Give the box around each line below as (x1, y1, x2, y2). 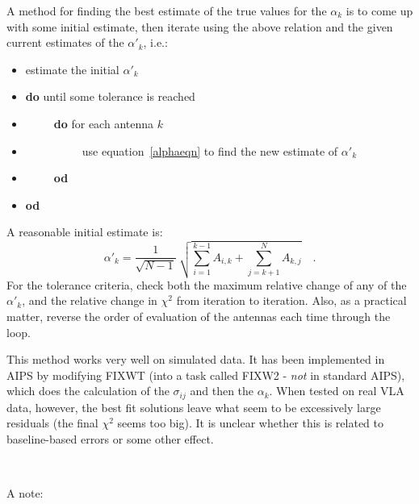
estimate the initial (25, 60, 119, 77)
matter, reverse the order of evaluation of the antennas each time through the (6, 307, 391, 324)
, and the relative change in (22, 292, 157, 309)
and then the (190, 382, 254, 399)
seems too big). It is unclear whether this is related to (117, 414, 384, 431)
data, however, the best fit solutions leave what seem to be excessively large (6, 398, 381, 415)
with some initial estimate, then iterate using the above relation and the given (6, 18, 393, 35)
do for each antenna (53, 115, 154, 131)
